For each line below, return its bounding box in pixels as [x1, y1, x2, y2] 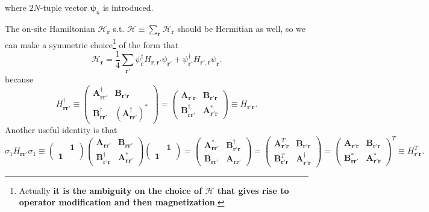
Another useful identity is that [5, 123, 117, 136]
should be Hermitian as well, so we [177, 22, 305, 34]
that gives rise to [217, 184, 289, 196]
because [5, 72, 34, 85]
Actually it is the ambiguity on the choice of [19, 184, 202, 196]
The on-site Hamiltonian [5, 22, 95, 34]
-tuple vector [40, 1, 87, 13]
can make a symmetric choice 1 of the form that [5, 36, 179, 51]
